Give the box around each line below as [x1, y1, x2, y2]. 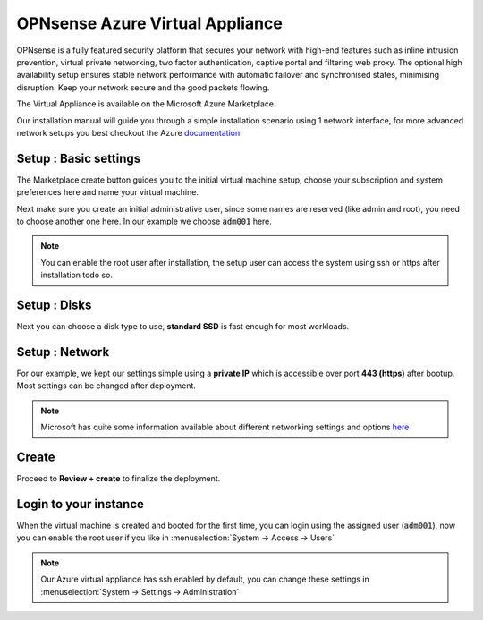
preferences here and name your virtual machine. [16, 187, 199, 198]
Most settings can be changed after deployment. [16, 380, 197, 391]
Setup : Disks [16, 297, 92, 312]
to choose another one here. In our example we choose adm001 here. [16, 216, 273, 226]
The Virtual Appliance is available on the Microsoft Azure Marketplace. [16, 98, 276, 109]
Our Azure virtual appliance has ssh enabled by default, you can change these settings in [40, 573, 370, 585]
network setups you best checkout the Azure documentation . [16, 127, 242, 138]
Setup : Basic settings [16, 150, 141, 166]
